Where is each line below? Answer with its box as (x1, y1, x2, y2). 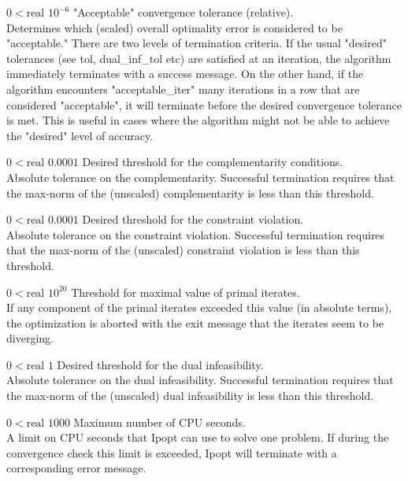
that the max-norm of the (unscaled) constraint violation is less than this (6, 242, 360, 258)
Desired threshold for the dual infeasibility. (57, 356, 264, 372)
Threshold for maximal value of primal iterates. (71, 283, 300, 300)
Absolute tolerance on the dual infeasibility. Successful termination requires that (6, 372, 394, 388)
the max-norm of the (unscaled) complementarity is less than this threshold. (6, 184, 374, 201)
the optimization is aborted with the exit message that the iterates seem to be (6, 314, 384, 331)
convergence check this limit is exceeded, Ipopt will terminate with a (6, 444, 337, 461)
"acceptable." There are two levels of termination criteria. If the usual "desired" (6, 35, 387, 51)
